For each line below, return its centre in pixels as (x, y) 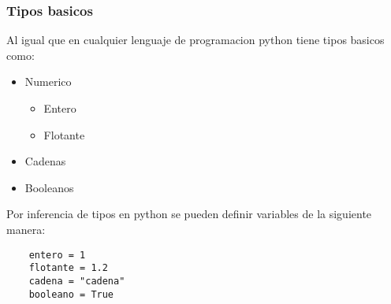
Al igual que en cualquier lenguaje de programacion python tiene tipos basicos (195, 40)
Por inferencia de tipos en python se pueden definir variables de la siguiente (189, 214)
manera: (26, 229)
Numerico (48, 82)
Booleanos (49, 187)
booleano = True (71, 294)
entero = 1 (57, 255)
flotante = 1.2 (68, 268)
